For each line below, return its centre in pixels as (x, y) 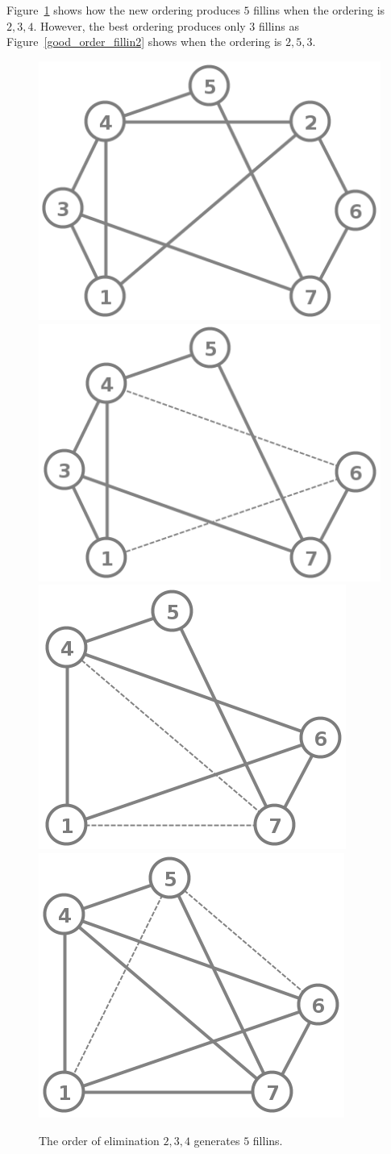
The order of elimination (99, 1140)
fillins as (279, 25)
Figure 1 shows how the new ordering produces (123, 10)
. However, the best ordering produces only (139, 25)
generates (217, 1140)
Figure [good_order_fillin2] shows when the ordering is (144, 42)
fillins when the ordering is (319, 10)
